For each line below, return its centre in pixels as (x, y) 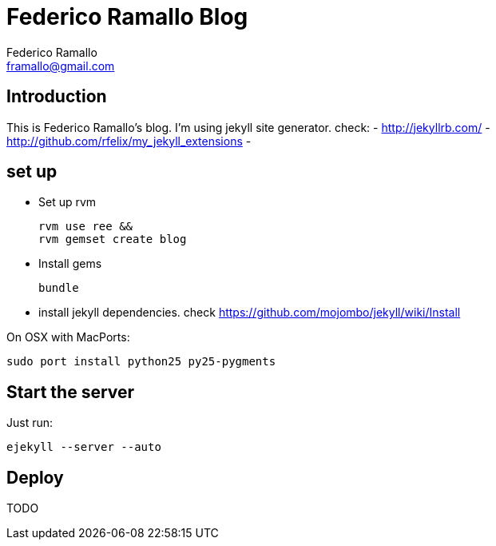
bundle (59, 288)
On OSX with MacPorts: (68, 337)
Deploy (35, 477)
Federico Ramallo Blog (127, 17)
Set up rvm (67, 202)
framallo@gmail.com (61, 66)
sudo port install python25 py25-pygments (141, 362)
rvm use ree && (86, 227)
